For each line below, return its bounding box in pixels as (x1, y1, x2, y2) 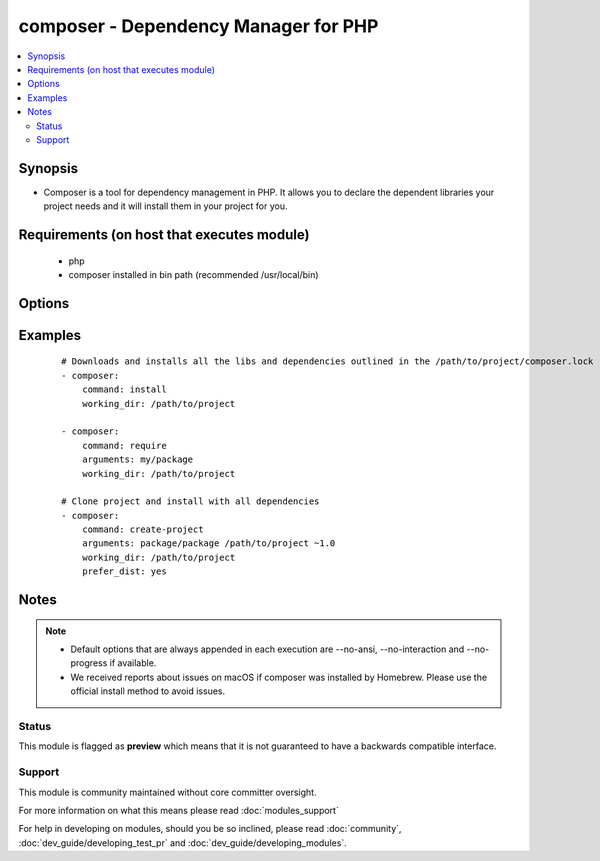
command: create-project (81, 524, 204, 535)
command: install (81, 384, 167, 395)
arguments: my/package (81, 454, 194, 465)
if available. (109, 657, 157, 669)
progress (70, 657, 108, 669)
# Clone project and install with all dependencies (61, 496, 320, 507)
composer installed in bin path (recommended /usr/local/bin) (68, 268, 319, 280)
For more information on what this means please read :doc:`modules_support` (18, 804, 339, 816)
